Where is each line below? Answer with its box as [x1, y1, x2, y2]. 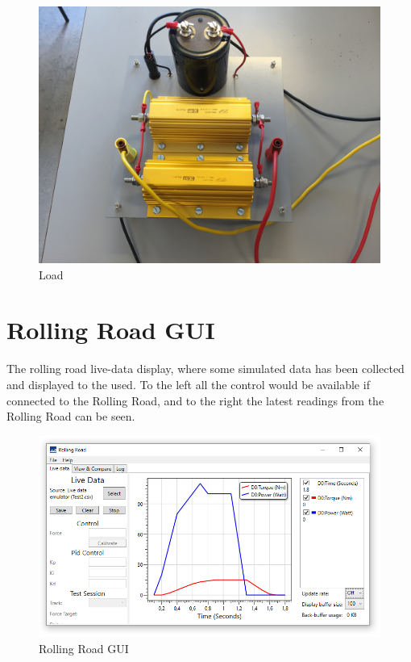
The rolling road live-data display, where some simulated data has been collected [6, 360, 405, 377]
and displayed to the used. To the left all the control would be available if [6, 375, 370, 392]
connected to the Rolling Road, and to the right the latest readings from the [6, 392, 384, 409]
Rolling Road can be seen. [6, 408, 135, 425]
